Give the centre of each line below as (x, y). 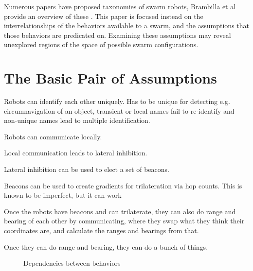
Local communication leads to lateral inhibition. (76, 153)
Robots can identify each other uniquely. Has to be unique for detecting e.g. (117, 101)
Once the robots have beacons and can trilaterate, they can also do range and (120, 211)
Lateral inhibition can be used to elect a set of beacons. (87, 169)
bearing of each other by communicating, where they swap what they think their (124, 221)
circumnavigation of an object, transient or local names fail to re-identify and (119, 110)
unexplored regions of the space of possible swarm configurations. (101, 44)
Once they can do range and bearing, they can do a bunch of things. (106, 246)
